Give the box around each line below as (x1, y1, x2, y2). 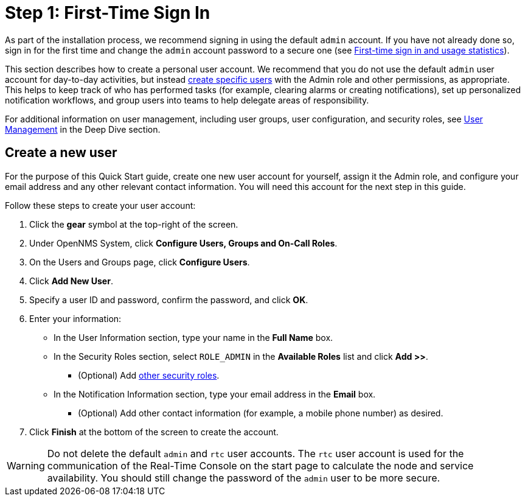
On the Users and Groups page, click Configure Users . (29, 256, 250, 267)
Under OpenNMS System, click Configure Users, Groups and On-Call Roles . (29, 237, 338, 248)
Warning (7, 459, 45, 472)
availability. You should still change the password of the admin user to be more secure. (47, 471, 440, 484)
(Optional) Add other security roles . (78, 370, 220, 380)
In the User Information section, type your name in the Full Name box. (54, 332, 333, 343)
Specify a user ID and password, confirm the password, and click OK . (29, 294, 308, 305)
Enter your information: (29, 313, 122, 324)
